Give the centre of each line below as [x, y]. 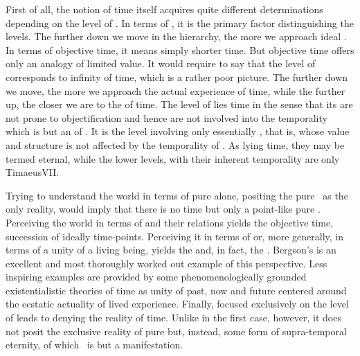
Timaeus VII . [33, 172]
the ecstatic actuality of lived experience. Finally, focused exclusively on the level [177, 304]
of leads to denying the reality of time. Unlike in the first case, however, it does [173, 318]
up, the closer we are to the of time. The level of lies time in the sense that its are [179, 104]
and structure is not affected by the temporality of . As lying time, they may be [175, 144]
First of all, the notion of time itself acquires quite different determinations [164, 9]
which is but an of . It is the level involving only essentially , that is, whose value [178, 131]
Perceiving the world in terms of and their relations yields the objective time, [170, 222]
